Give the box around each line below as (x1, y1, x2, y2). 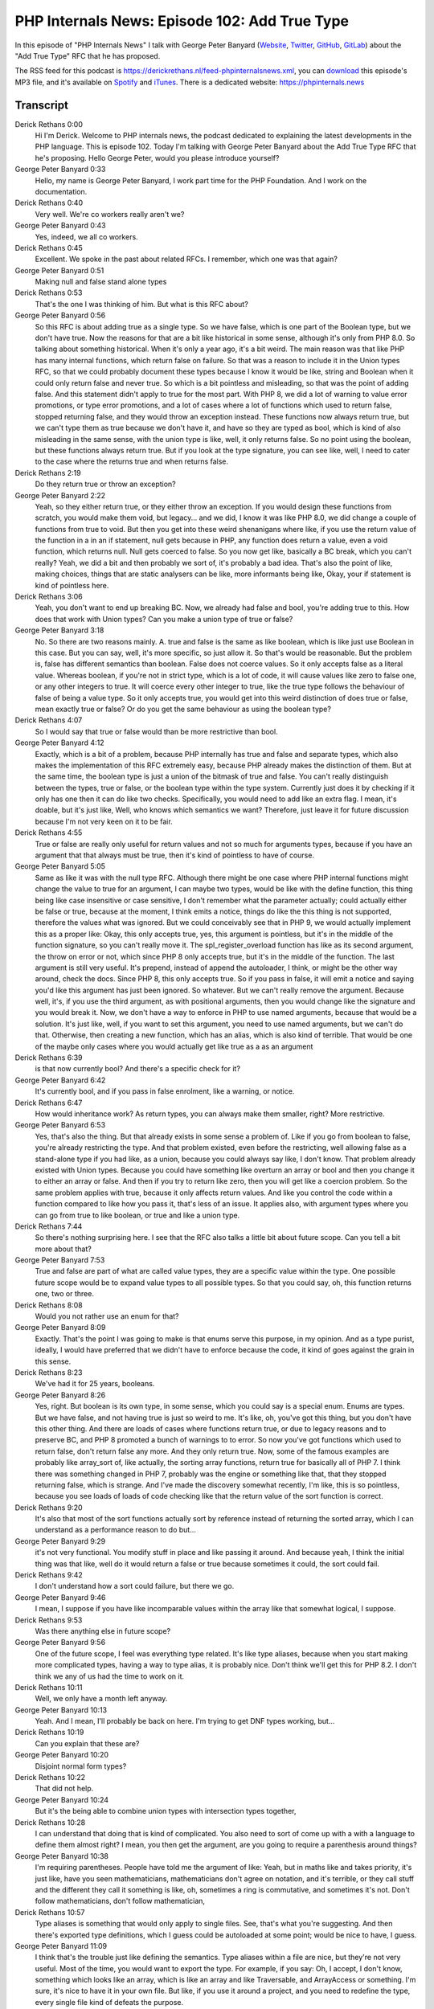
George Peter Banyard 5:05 (14, 861, 106, 871)
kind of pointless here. (35, 580, 109, 590)
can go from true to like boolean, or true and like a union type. (35, 1210, 240, 1220)
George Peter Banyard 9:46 (14, 1592, 106, 1602)
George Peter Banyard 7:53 (14, 1255, 105, 1265)
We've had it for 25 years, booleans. (35, 1379, 155, 1389)
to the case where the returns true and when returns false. (35, 456, 229, 466)
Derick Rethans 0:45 (14, 243, 84, 252)
